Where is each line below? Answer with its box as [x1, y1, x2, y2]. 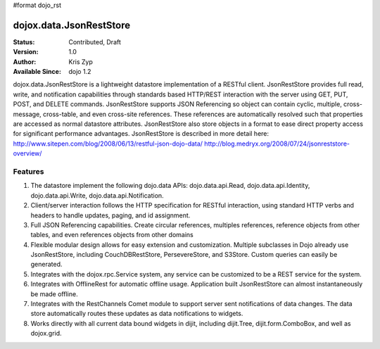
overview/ [13, 149, 42, 158]
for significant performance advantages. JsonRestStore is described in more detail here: [13, 129, 270, 138]
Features [13, 166, 44, 176]
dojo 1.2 [68, 68, 91, 76]
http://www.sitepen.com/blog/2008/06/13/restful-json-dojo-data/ [13, 139, 203, 148]
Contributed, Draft [68, 37, 121, 46]
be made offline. [30, 289, 78, 298]
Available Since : [13, 68, 61, 76]
